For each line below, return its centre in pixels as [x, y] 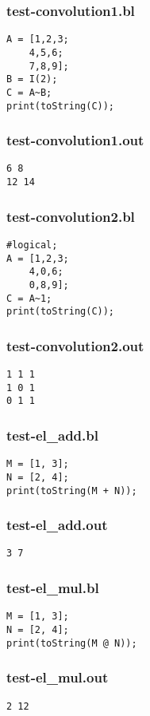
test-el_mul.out [58, 677]
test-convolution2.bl [71, 216]
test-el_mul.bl [53, 588]
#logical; [32, 245]
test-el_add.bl [52, 435]
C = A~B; [29, 92]
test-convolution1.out [75, 140]
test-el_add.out [57, 525]
